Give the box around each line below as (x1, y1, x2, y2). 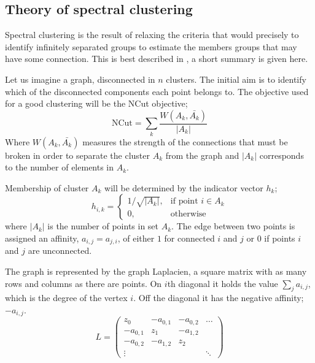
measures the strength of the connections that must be (82, 135, 288, 148)
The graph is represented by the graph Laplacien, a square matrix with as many (5, 264, 307, 277)
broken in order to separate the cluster (5, 148, 150, 161)
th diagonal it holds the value (167, 277, 278, 289)
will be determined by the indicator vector (104, 181, 263, 194)
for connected (164, 231, 215, 244)
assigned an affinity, (5, 231, 79, 244)
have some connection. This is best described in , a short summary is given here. (5, 52, 308, 65)
